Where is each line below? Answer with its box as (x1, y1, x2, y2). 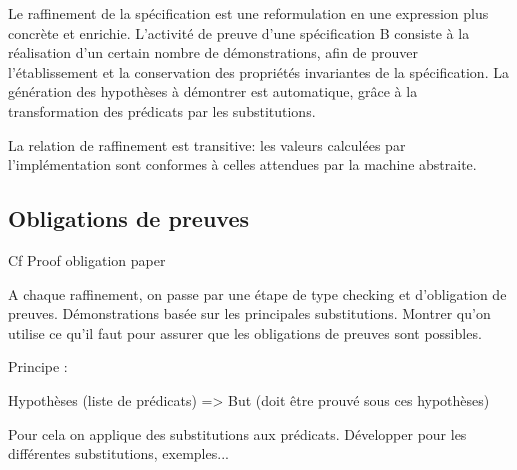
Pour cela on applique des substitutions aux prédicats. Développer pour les (8, 423, 467, 444)
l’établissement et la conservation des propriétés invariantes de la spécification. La (8, 61, 509, 82)
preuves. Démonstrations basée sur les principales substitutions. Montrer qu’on (8, 303, 491, 324)
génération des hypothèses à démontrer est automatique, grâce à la (8, 81, 418, 102)
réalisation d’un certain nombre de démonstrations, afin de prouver (8, 42, 419, 63)
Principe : (8, 356, 68, 377)
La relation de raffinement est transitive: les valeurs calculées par (8, 134, 406, 155)
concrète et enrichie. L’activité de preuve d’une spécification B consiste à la (8, 22, 470, 43)
